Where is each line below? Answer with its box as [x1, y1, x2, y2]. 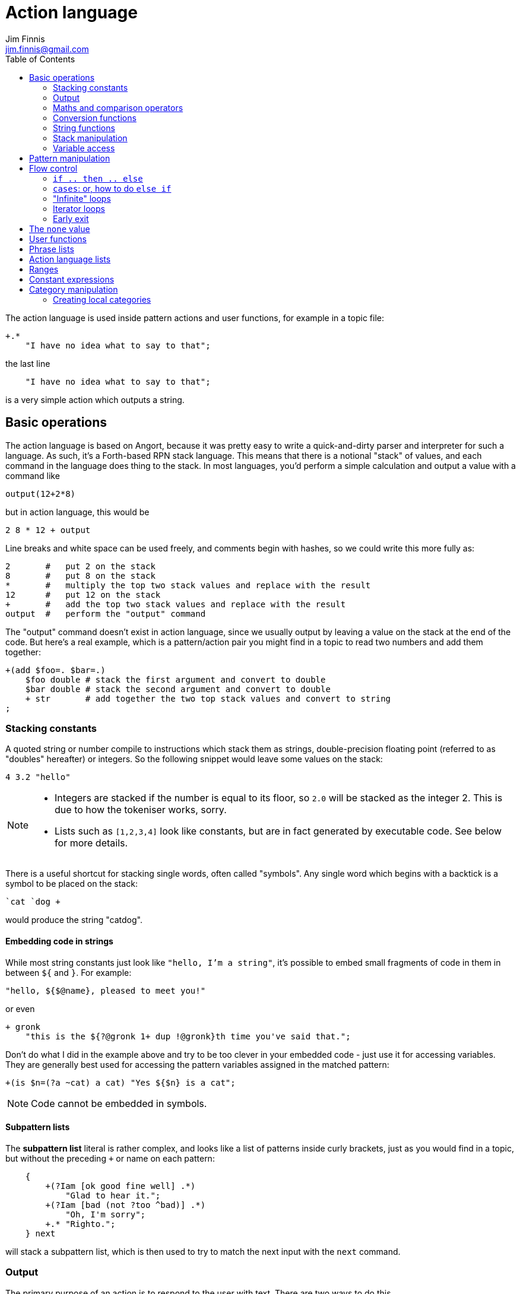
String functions [53, 122, 115, 133]
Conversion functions [53, 112, 137, 123]
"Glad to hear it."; [65, 1190, 161, 1200]
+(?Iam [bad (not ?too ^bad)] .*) [45, 1200, 206, 1210]
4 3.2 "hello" [5, 772, 71, 782]
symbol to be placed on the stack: [5, 878, 138, 889]
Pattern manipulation [29, 153, 110, 163]
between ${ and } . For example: [5, 967, 132, 978]
